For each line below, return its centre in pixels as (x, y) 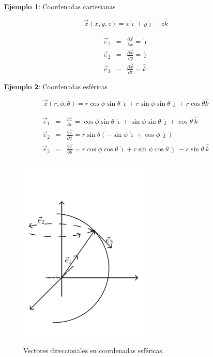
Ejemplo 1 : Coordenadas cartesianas (60, 6)
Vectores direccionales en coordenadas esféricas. (94, 350)
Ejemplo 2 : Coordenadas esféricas (56, 87)
